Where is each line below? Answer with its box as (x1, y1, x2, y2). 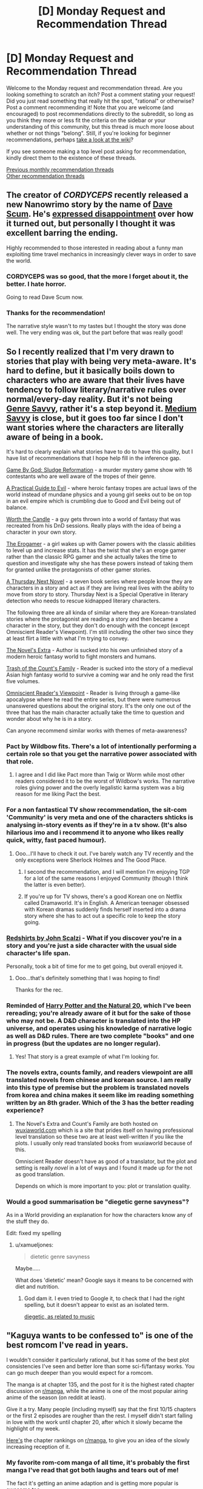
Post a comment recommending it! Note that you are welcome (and (6, 103, 174, 111)
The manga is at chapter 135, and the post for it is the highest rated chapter (6, 1380, 195, 1388)
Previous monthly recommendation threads (6, 166, 114, 173)
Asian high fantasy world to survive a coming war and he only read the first (6, 671, 194, 678)
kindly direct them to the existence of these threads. (6, 154, 137, 162)
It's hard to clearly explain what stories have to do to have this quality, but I (6, 448, 193, 455)
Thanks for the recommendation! (6, 308, 106, 317)
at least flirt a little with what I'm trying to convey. (6, 635, 129, 642)
